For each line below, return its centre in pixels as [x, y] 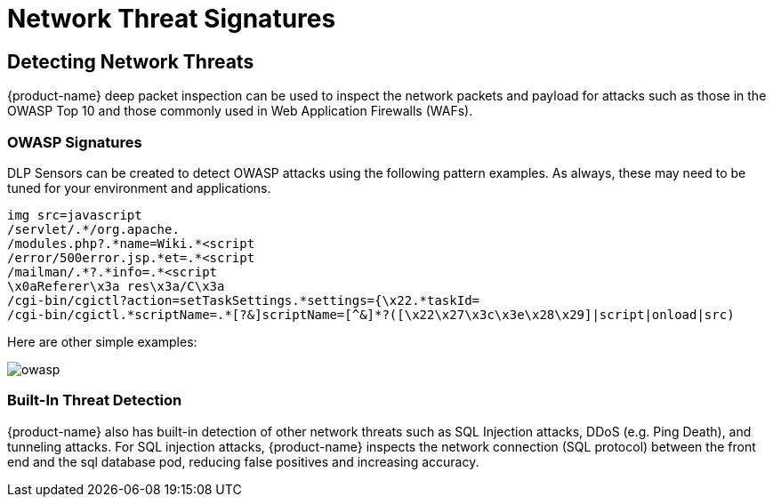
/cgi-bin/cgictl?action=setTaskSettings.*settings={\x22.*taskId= [244, 300]
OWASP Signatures [75, 142]
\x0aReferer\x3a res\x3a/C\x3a [116, 286]
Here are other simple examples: [102, 341]
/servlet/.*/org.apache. [93, 229]
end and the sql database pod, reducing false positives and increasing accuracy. [243, 461]
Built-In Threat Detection [95, 400]
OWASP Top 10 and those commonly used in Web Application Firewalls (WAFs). [240, 111]
